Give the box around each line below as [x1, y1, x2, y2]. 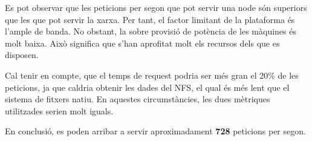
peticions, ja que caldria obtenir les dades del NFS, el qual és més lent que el [5, 80, 290, 93]
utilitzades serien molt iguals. [5, 104, 114, 117]
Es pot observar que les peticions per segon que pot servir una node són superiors [5, 1, 307, 13]
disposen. [5, 48, 39, 61]
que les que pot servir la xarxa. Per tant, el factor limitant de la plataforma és [5, 13, 295, 25]
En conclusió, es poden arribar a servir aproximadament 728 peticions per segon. [5, 125, 306, 137]
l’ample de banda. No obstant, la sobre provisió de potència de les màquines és [5, 25, 296, 38]
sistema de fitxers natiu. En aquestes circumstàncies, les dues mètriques [5, 93, 270, 105]
